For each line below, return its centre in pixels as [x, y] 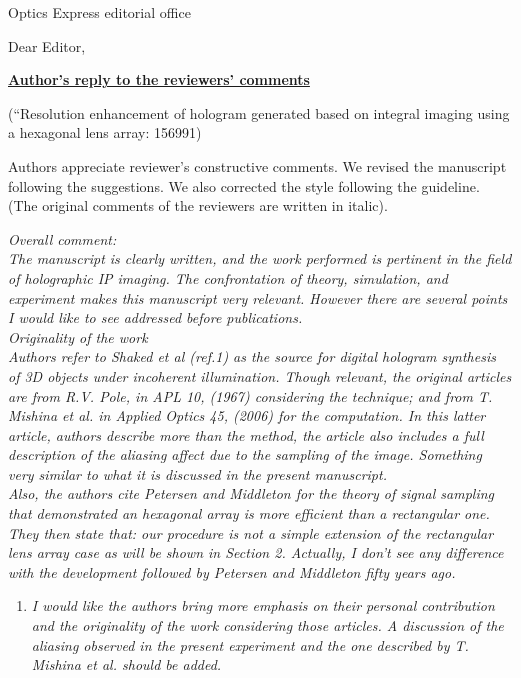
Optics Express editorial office [99, 12]
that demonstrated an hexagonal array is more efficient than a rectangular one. [249, 513]
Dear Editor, [47, 45]
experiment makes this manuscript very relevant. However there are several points [258, 297]
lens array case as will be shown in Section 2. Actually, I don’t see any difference [256, 552]
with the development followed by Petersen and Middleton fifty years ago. [232, 571]
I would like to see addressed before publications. [155, 317]
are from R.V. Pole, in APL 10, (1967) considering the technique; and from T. [250, 395]
